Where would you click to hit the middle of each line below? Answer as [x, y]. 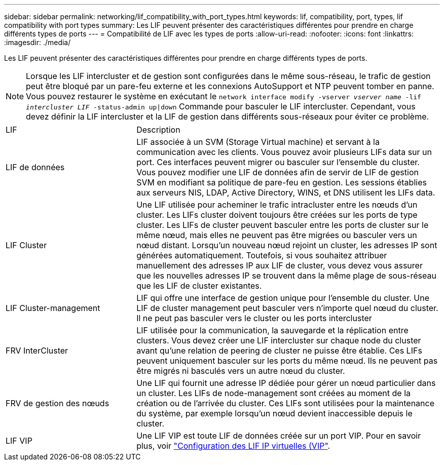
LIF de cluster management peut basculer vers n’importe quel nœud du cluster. [287, 308]
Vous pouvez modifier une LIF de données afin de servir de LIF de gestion [277, 172]
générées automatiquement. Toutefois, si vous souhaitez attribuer [262, 255]
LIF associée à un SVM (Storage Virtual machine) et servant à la [258, 142]
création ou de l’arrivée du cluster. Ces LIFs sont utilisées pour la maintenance [286, 403]
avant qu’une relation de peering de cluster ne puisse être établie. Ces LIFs [279, 351]
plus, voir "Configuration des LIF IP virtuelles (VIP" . [233, 446]
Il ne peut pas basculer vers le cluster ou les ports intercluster [254, 318]
